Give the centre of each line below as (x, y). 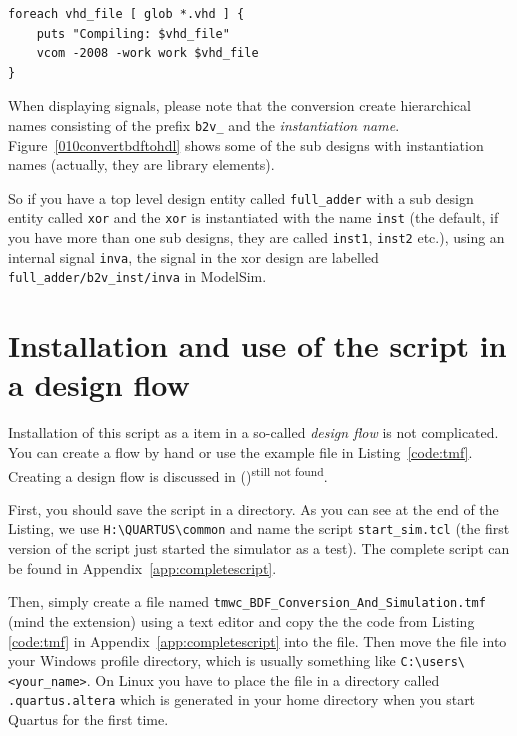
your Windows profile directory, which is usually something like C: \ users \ (236, 660)
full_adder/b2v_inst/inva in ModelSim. (137, 276)
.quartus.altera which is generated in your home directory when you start (242, 699)
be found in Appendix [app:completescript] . (142, 567)
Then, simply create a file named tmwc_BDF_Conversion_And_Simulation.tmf (247, 601)
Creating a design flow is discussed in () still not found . (168, 474)
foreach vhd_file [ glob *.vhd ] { (126, 14)
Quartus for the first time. (88, 719)
